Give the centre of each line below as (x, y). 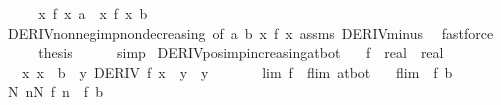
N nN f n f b (55, 91)
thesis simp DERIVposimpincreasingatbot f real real (241, 52)
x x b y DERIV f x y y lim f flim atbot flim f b (237, 71)
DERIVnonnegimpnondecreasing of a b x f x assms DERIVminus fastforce (250, 32)
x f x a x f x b (93, 13)
